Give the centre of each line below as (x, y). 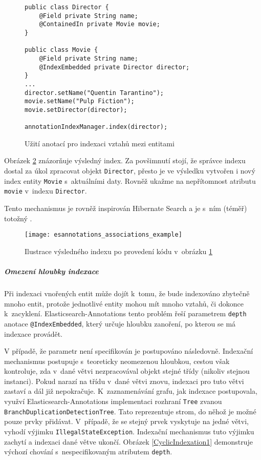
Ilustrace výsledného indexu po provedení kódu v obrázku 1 (119, 251)
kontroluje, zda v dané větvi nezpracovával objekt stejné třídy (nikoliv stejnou (127, 371)
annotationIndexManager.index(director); (96, 127)
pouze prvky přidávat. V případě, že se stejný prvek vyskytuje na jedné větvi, (126, 421)
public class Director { (67, 7)
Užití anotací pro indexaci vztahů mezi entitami (100, 143)
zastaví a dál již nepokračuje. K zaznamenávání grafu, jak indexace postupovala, (131, 391)
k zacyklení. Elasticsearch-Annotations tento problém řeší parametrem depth (125, 313)
